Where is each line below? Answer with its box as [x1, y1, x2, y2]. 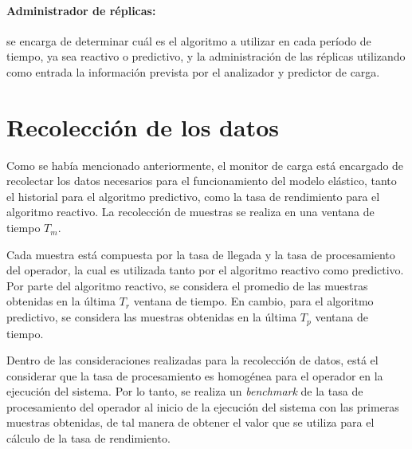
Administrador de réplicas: [6, 2, 156, 18]
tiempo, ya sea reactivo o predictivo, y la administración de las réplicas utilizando [6, 48, 406, 65]
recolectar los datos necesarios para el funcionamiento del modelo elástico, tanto [6, 172, 397, 189]
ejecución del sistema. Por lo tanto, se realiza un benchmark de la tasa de [6, 383, 363, 400]
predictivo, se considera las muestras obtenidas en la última [6, 309, 297, 325]
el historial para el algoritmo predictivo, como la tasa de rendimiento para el [6, 187, 380, 204]
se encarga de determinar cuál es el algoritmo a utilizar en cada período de [6, 32, 371, 49]
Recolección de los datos [6, 110, 279, 143]
